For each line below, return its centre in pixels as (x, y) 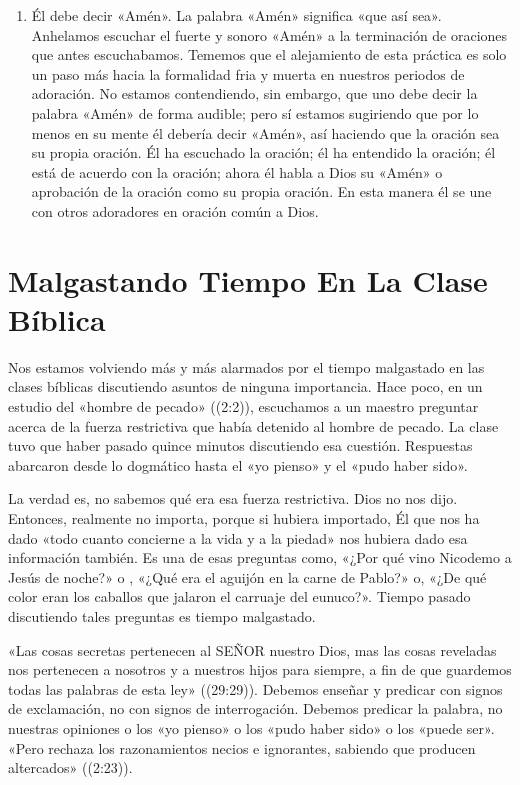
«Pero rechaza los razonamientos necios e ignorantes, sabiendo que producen (242, 747)
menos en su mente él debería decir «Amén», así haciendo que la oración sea (265, 132)
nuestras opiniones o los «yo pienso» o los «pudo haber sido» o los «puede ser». (251, 727)
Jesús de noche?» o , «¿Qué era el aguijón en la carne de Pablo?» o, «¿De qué (247, 576)
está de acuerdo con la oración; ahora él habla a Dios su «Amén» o (237, 171)
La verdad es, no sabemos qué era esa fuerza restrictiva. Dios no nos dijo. (233, 498)
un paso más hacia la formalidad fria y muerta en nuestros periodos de (248, 73)
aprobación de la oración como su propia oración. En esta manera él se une (261, 191)
